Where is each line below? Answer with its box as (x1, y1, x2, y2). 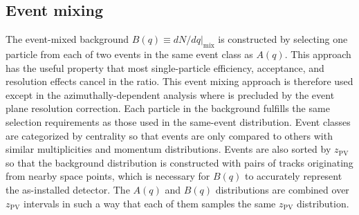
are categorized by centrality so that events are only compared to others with (6, 128, 333, 142)
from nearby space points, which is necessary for (6, 169, 210, 183)
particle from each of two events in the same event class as (6, 47, 253, 61)
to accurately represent (244, 169, 342, 183)
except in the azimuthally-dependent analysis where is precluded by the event (6, 87, 335, 102)
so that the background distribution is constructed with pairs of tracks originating (6, 155, 353, 169)
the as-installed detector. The (6, 182, 130, 196)
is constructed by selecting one (218, 32, 348, 46)
